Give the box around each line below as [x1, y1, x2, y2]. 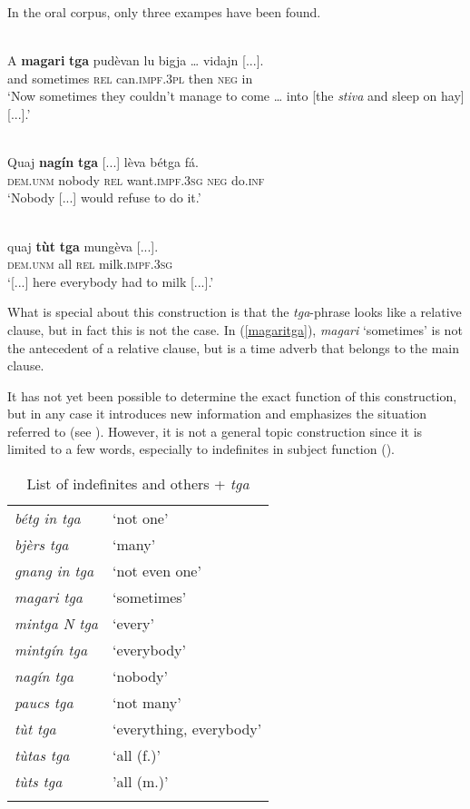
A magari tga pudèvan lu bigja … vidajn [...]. [7, 51, 264, 70]
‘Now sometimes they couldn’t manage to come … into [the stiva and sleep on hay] [7, 86, 465, 105]
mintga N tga [15, 613, 99, 635]
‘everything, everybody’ [113, 718, 262, 740]
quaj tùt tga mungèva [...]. [7, 236, 159, 255]
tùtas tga [15, 745, 70, 766]
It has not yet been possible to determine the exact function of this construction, [7, 386, 457, 405]
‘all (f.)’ [113, 745, 161, 766]
